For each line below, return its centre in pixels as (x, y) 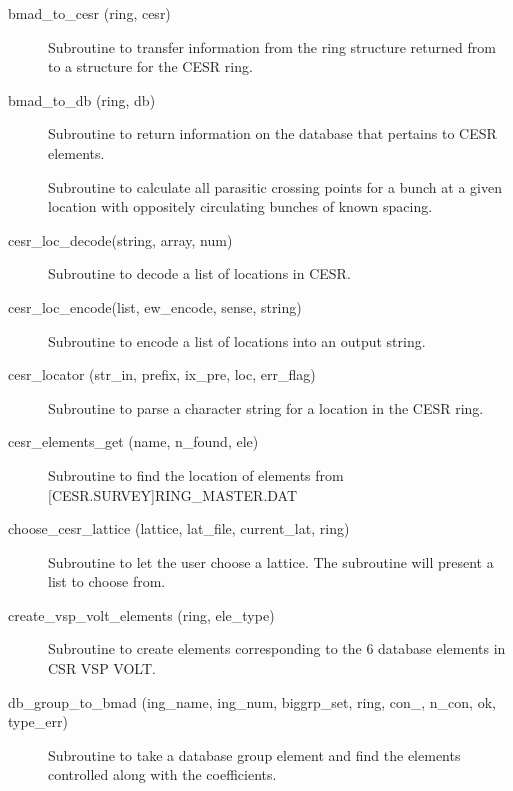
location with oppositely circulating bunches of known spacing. (240, 206)
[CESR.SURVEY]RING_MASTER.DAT (173, 494)
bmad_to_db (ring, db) (82, 99)
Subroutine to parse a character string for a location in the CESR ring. (266, 407)
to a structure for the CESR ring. (150, 66)
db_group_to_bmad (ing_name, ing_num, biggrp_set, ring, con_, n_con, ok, (252, 701)
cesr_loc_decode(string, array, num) (120, 239)
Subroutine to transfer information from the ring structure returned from (272, 46)
